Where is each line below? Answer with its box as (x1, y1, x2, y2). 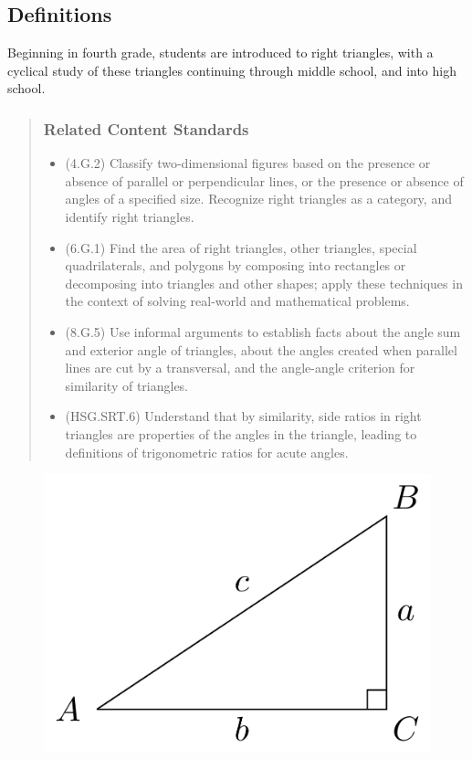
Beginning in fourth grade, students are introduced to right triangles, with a (7, 43, 434, 62)
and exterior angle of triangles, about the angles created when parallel (65, 340, 457, 359)
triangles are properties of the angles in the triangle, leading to (65, 424, 417, 443)
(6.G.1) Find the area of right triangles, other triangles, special (65, 237, 417, 257)
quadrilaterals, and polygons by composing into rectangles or (65, 256, 406, 275)
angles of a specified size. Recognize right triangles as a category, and (65, 189, 452, 208)
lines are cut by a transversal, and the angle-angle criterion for (65, 358, 415, 377)
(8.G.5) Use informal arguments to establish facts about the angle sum (65, 322, 461, 341)
